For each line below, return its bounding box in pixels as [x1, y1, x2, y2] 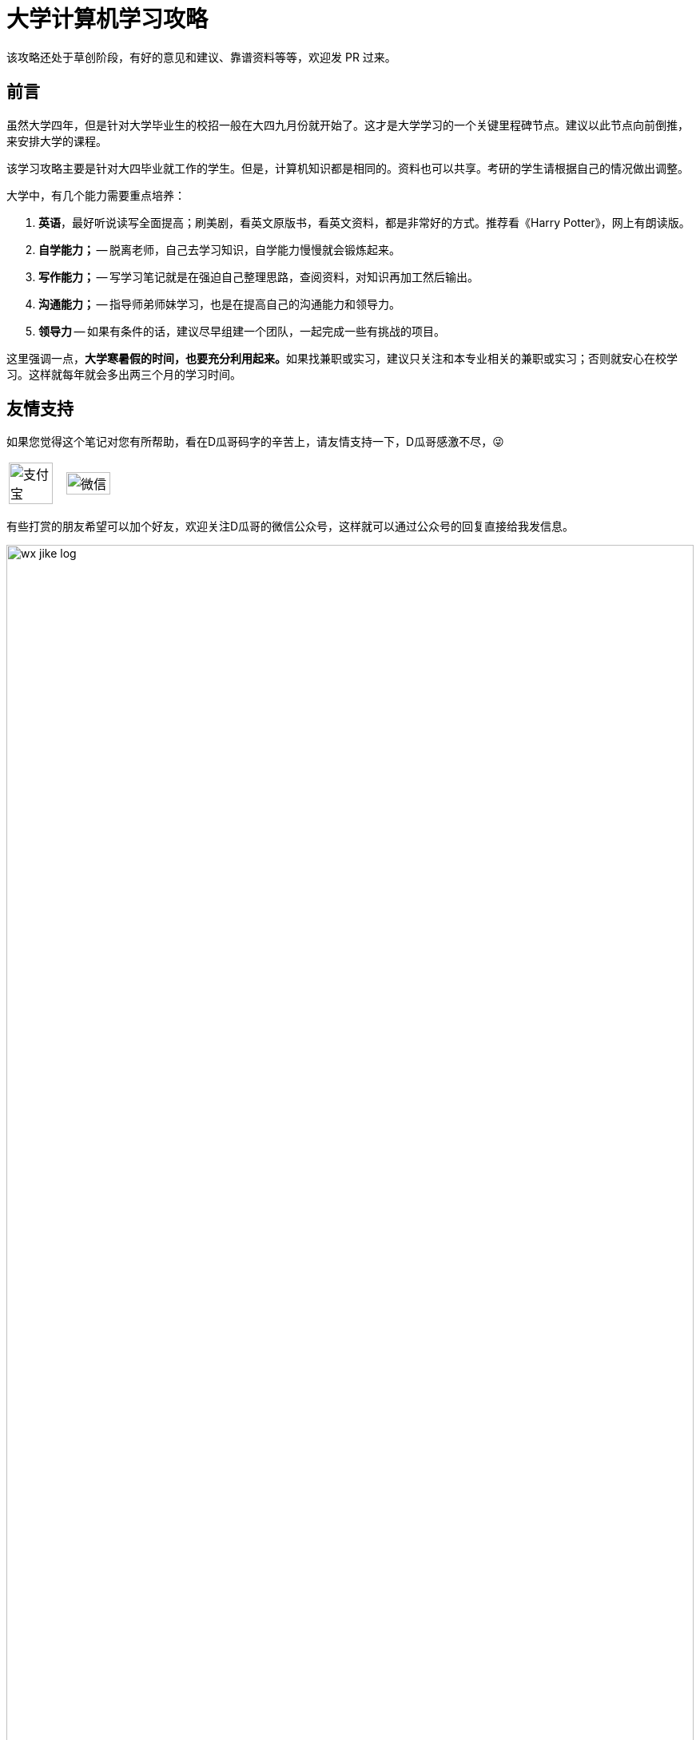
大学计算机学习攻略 [6, 6, 209, 33]
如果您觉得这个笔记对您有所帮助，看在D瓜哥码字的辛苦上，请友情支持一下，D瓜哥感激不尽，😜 [6, 435, 504, 449]
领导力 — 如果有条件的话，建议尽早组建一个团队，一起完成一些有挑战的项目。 [38, 324, 446, 338]
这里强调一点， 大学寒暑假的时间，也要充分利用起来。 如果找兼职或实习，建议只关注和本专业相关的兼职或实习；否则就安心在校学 [6, 351, 678, 365]
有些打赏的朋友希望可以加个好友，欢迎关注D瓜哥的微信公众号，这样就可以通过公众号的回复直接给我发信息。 [6, 519, 575, 534]
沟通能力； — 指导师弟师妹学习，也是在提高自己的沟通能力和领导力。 [38, 296, 401, 311]
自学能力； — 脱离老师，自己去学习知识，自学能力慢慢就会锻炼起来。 [38, 242, 401, 256]
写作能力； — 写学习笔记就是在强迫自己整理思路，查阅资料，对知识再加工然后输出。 [38, 269, 479, 284]
